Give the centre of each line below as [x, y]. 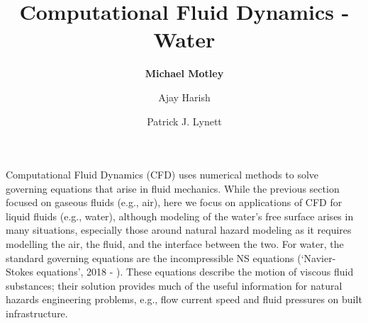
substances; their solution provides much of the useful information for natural [174, 285]
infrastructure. [37, 313]
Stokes [19, 272]
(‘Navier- [317, 257]
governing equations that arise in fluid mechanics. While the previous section [173, 188]
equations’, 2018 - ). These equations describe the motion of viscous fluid [195, 272]
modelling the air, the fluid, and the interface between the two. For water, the [175, 244]
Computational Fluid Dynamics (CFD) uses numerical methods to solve [162, 175]
